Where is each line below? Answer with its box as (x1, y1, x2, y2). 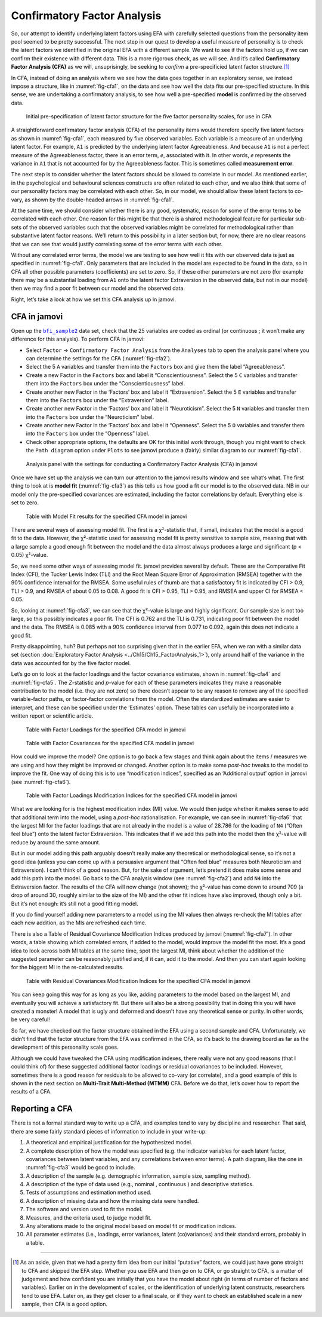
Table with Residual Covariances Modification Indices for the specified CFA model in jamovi (26, 977, 250, 984)
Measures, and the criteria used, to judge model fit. (26, 1214, 152, 1221)
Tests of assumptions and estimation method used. (26, 1189, 151, 1196)
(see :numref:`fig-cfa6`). (11, 778, 71, 785)
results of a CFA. (11, 1088, 52, 1095)
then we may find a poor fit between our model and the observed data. (11, 284, 185, 292)
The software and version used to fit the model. (26, 1206, 143, 1213)
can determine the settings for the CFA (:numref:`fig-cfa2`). (26, 354, 172, 362)
